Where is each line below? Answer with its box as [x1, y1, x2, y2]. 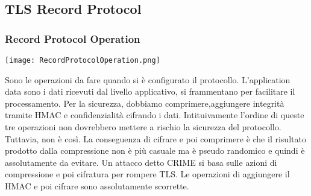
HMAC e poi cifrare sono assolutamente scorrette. [5, 180, 189, 192]
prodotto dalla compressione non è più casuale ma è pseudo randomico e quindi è [5, 144, 305, 157]
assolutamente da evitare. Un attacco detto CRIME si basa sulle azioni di [5, 156, 277, 168]
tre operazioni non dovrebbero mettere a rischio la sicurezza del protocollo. [5, 121, 281, 133]
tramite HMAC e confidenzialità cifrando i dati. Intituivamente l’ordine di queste [5, 109, 304, 121]
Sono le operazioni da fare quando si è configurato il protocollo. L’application [5, 73, 291, 86]
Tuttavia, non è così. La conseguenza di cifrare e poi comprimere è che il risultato [5, 132, 306, 145]
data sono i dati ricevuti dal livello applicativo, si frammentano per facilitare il [5, 85, 295, 98]
